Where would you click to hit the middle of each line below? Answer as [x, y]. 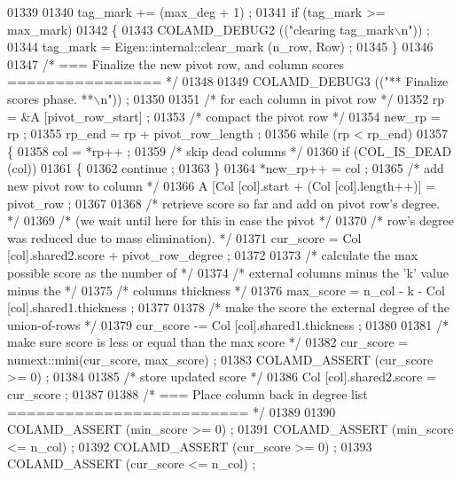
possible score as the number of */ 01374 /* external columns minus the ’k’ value [228, 272]
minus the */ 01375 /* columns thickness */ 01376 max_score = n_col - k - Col [226, 290]
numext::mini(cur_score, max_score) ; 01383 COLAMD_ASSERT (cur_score [220, 359]
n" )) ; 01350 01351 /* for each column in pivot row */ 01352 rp [273, 98]
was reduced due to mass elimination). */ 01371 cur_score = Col [184, 237]
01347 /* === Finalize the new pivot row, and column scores [176, 63]
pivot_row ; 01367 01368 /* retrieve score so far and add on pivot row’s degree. [224, 203]
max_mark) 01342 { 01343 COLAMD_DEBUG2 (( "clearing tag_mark [201, 29]
